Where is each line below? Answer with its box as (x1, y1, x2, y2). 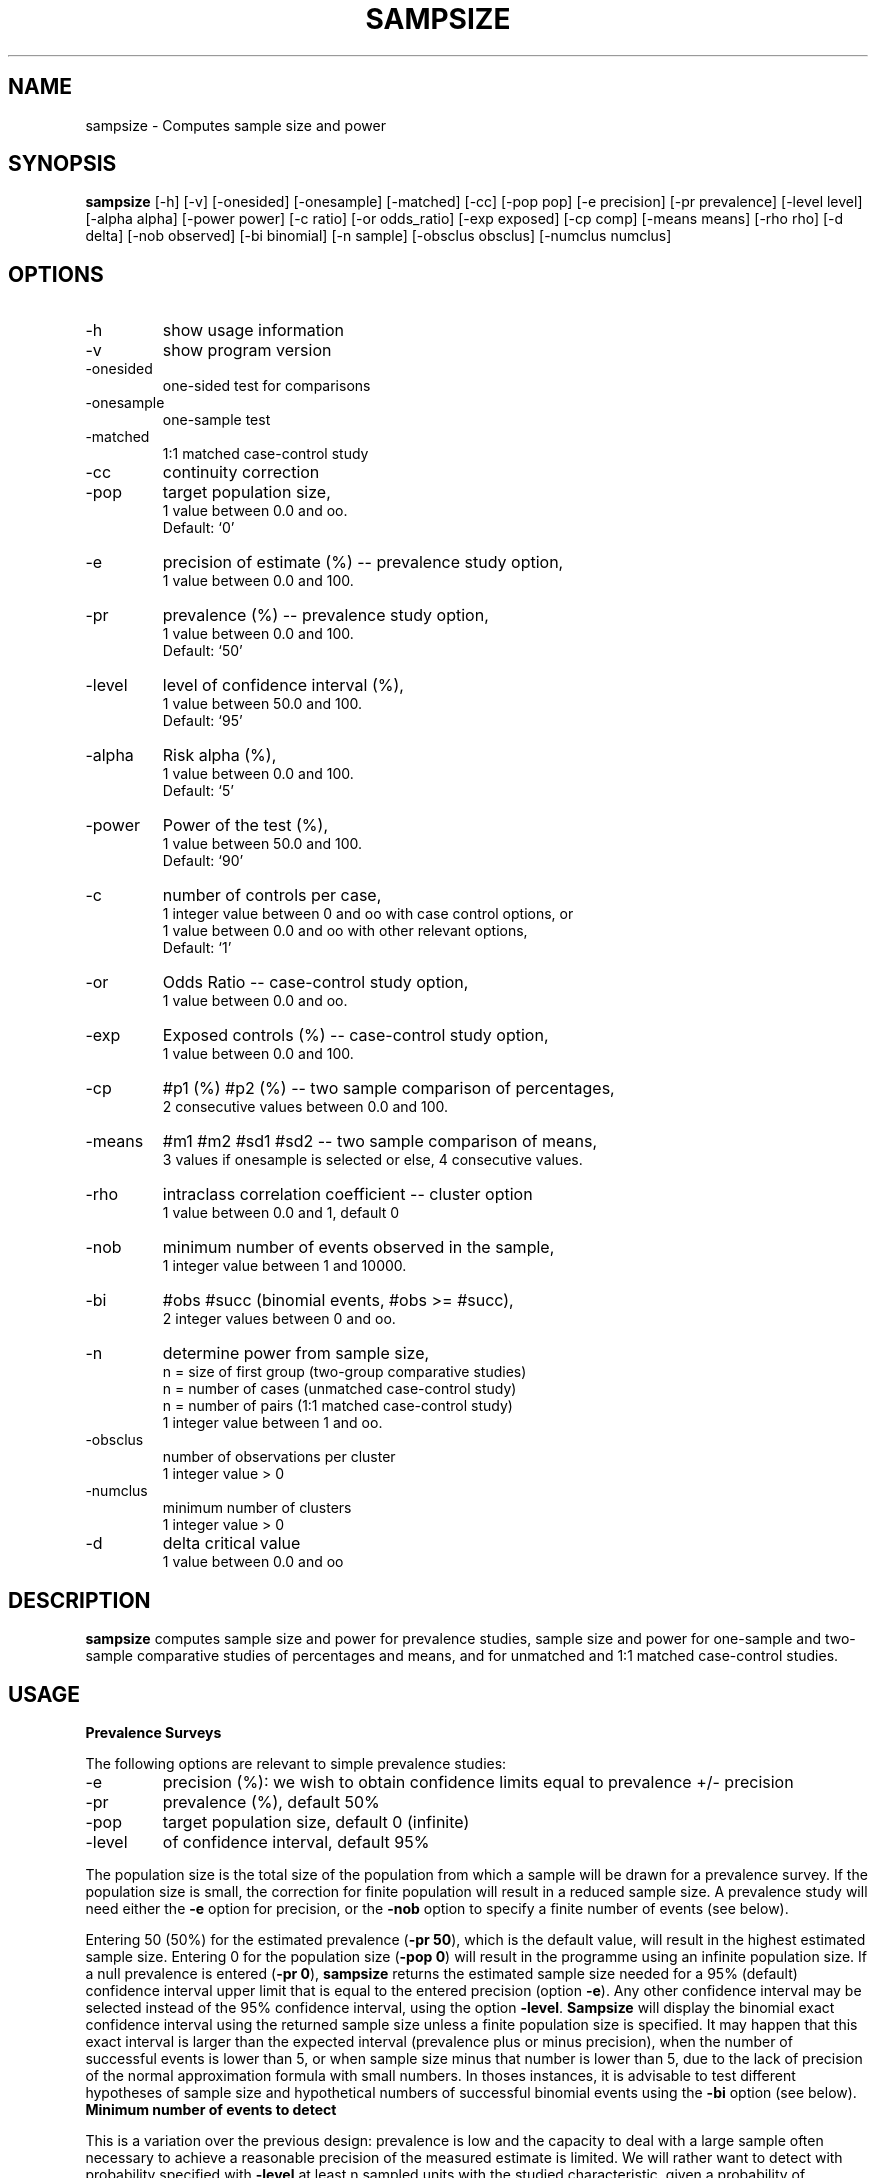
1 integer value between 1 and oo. (162, 1414, 383, 1432)
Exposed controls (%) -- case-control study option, (162, 1025, 549, 1046)
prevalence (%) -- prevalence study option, (162, 605, 489, 626)
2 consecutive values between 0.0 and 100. (162, 1098, 449, 1116)
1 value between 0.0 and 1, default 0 (162, 1204, 400, 1222)
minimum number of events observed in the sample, (162, 1237, 555, 1258)
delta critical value (162, 1533, 301, 1554)
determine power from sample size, (162, 1343, 430, 1364)
